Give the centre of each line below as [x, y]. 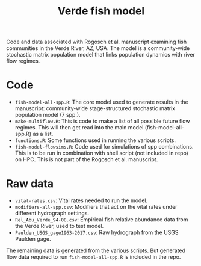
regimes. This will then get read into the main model [79, 128]
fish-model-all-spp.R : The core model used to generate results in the [101, 102]
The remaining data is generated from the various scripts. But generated [96, 250]
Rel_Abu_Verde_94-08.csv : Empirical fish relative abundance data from [101, 220]
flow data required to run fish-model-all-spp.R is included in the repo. [94, 257]
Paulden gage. [33, 239]
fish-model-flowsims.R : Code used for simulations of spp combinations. [104, 147]
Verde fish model [101, 11]
